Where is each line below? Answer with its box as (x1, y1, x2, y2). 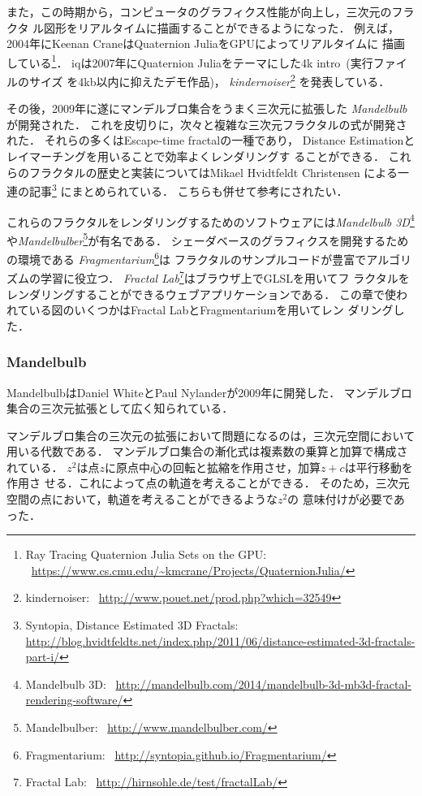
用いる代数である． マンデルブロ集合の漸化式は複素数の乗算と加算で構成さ (6, 443, 408, 460)
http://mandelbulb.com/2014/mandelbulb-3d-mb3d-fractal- (115, 675, 411, 692)
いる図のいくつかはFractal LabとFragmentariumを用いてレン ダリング (28, 301, 394, 318)
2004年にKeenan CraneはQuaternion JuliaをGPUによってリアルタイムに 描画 (6, 35, 406, 52)
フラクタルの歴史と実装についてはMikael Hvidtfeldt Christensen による (28, 163, 398, 180)
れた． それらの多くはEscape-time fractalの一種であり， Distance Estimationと (6, 132, 416, 149)
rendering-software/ (25, 691, 123, 708)
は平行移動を (344, 458, 413, 475)
